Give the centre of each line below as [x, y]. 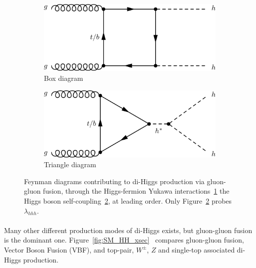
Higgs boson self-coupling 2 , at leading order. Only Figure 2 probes [128, 200]
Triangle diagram [70, 164]
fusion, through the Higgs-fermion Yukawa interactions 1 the [136, 191]
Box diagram [64, 78]
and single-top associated [197, 249]
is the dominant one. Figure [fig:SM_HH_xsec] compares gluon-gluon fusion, [124, 240]
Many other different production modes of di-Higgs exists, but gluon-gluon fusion [128, 230]
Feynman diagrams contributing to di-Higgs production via [114, 181]
